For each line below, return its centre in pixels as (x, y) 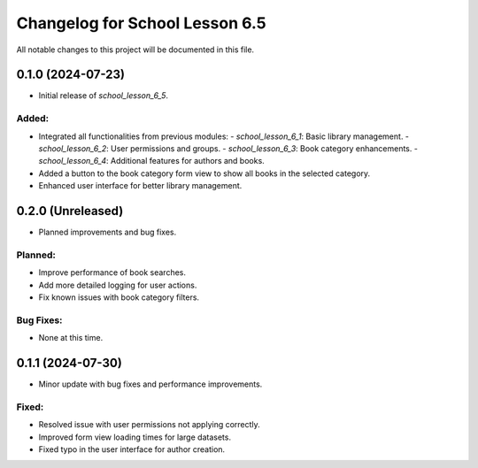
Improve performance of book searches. (112, 272)
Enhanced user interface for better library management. (140, 186)
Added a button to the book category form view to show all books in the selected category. (204, 173)
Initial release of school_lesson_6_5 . (103, 96)
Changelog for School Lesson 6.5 (141, 23)
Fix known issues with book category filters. (119, 297)
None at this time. (71, 338)
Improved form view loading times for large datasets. (135, 437)
